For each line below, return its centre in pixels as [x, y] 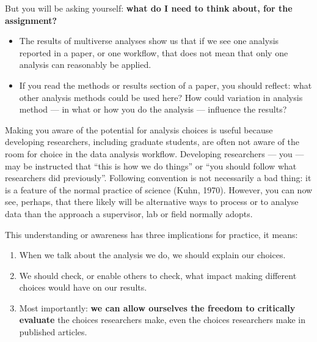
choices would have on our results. [83, 287]
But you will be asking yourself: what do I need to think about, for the [149, 8]
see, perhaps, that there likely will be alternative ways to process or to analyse [152, 202]
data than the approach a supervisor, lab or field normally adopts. [129, 213]
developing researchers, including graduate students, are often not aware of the [152, 142]
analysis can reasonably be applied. [85, 65]
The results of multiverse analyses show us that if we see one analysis [149, 41]
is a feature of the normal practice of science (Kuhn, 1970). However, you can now [159, 189]
